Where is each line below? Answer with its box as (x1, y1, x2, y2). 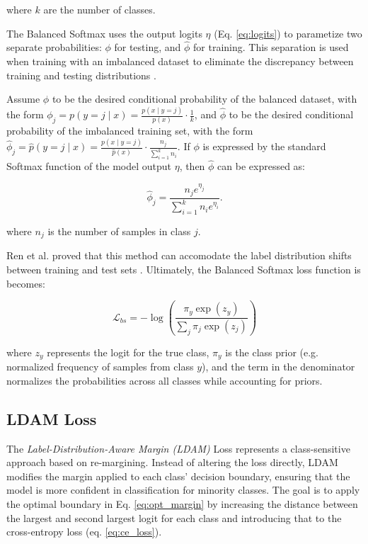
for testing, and (114, 40, 181, 55)
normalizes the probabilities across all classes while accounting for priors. (6, 373, 323, 387)
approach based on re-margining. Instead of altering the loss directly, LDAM (6, 455, 338, 470)
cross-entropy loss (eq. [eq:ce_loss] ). (6, 524, 162, 539)
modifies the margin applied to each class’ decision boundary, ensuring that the (6, 468, 350, 483)
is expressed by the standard (202, 139, 326, 154)
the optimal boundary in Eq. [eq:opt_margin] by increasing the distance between (6, 497, 358, 511)
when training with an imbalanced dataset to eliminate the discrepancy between (6, 54, 354, 68)
